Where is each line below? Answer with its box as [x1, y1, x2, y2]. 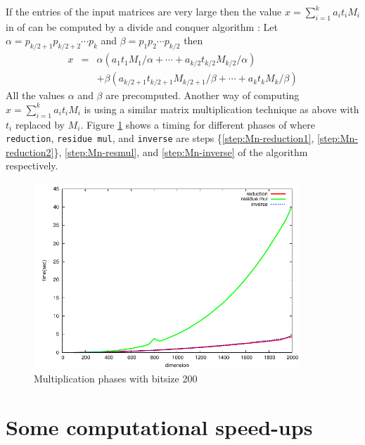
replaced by [15, 117, 65, 131]
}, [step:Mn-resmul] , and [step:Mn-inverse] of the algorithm [53, 144, 308, 159]
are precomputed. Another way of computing [105, 88, 300, 103]
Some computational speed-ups [6, 413, 313, 441]
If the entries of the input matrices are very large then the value [6, 4, 282, 18]
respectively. [6, 158, 58, 173]
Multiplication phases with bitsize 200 [34, 371, 198, 386]
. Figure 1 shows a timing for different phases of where [80, 117, 315, 131]
